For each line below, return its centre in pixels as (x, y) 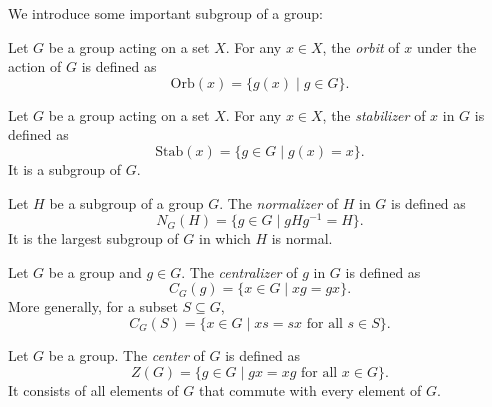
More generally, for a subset (93, 306)
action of (35, 66)
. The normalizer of (279, 202)
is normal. (302, 238)
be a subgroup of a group (126, 202)
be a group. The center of (126, 355)
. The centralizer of (239, 271)
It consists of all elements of (93, 389)
